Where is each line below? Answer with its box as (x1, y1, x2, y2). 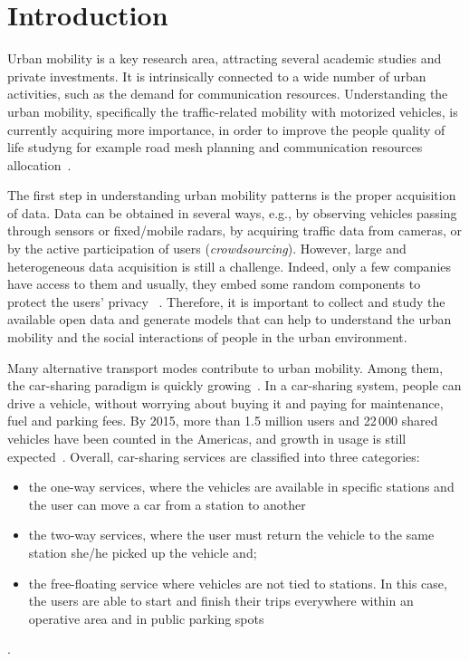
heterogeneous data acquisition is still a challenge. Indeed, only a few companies (7, 256, 452, 275)
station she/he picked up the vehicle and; (28, 542, 257, 561)
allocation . (7, 155, 72, 174)
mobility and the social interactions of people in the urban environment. (7, 328, 407, 347)
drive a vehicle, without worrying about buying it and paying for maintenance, (7, 393, 444, 412)
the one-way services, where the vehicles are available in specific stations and (28, 477, 455, 496)
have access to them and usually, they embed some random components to (7, 274, 421, 293)
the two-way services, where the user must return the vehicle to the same (28, 525, 435, 544)
